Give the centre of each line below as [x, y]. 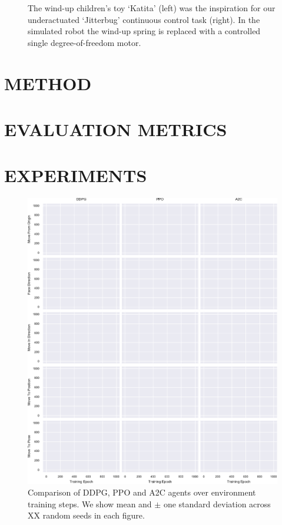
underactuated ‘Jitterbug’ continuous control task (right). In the [144, 19]
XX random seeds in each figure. [86, 515]
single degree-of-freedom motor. [84, 42]
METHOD [48, 83]
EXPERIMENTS [76, 175]
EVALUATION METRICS [116, 129]
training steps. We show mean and [90, 503]
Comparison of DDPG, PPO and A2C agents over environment [142, 492]
